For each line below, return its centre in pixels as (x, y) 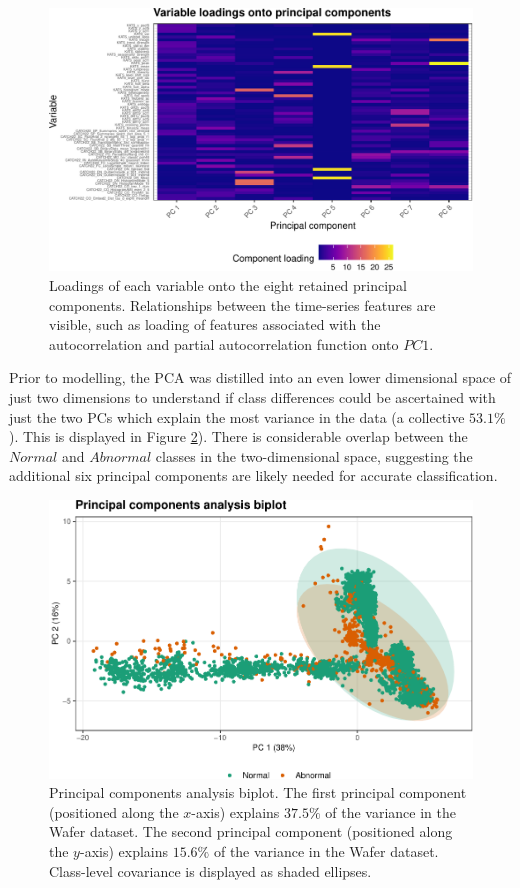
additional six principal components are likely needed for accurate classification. (253, 475)
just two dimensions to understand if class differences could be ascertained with (252, 396)
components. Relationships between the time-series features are (242, 304)
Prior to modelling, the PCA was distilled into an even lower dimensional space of (260, 377)
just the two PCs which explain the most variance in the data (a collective (237, 416)
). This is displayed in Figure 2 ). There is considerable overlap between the (238, 436)
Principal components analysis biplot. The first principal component (258, 792)
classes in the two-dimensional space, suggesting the (314, 455)
